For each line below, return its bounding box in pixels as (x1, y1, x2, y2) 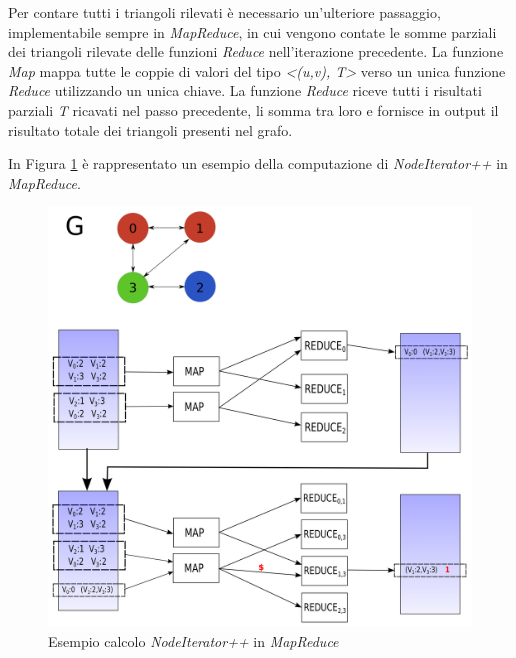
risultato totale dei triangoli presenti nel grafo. (8, 119, 293, 140)
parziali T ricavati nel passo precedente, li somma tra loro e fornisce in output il (8, 99, 499, 120)
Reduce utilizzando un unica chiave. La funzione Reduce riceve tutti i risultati (8, 80, 482, 101)
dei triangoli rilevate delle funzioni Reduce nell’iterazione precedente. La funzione (8, 41, 504, 62)
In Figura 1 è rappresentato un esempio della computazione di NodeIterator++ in (8, 153, 508, 174)
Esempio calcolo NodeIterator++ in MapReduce (48, 630, 339, 651)
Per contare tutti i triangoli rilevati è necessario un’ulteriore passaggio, (8, 2, 441, 22)
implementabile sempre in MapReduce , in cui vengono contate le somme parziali (8, 21, 497, 42)
